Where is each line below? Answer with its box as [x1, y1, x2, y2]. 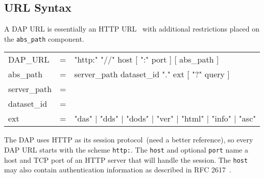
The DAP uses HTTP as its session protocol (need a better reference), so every [4, 134, 253, 145]
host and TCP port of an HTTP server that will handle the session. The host [4, 154, 248, 165]
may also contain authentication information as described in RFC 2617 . [4, 164, 231, 175]
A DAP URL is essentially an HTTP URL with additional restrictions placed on [4, 23, 260, 34]
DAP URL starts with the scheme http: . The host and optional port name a [4, 144, 248, 155]
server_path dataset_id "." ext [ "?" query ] [74, 68, 230, 80]
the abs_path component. [4, 33, 84, 44]
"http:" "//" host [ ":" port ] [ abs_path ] [74, 53, 219, 66]
